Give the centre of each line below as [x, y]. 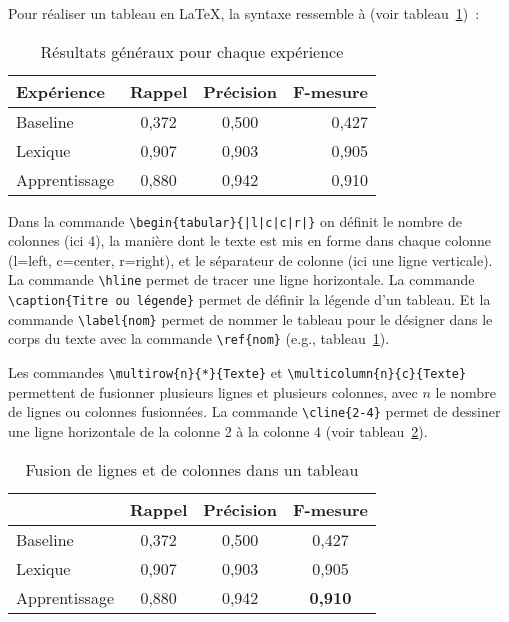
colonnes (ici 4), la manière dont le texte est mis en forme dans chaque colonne [249, 240]
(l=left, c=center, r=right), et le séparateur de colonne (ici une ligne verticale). [250, 259]
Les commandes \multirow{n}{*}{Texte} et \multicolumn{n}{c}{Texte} [237, 372]
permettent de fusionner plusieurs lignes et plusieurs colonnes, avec [213, 391]
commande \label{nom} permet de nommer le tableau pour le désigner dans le [250, 318]
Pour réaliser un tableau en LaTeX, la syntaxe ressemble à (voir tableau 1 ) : [244, 13]
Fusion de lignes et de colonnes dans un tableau [192, 469]
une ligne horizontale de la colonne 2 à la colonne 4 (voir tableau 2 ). [218, 430]
